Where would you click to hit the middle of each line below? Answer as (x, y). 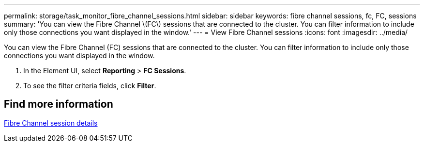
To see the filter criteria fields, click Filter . (90, 86)
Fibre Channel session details (51, 123)
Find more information (59, 104)
